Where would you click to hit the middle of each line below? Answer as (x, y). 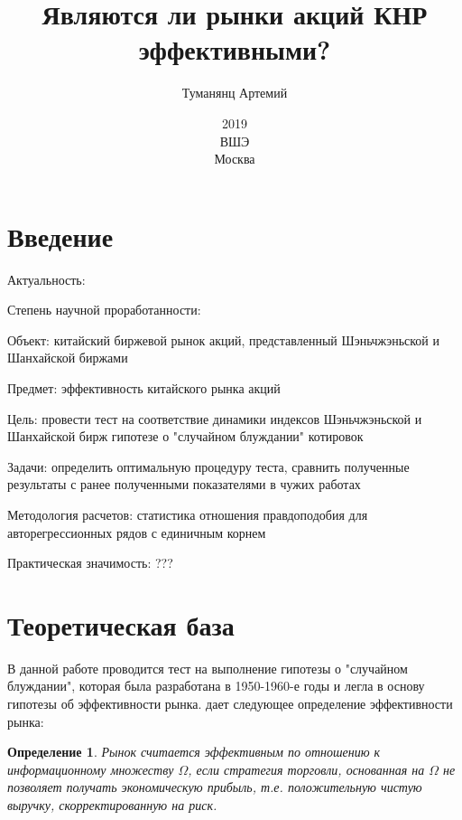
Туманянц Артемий (235, 93)
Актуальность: (46, 279)
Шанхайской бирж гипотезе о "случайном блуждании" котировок (185, 436)
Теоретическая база (121, 624)
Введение (60, 236)
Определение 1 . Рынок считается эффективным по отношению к (194, 752)
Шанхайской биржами (68, 358)
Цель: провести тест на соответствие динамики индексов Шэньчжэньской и (215, 418)
